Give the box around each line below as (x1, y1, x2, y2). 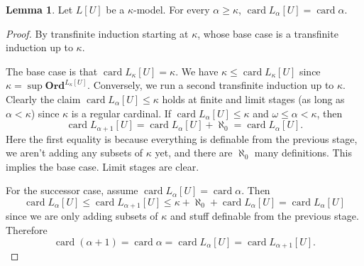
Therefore (6, 223, 48, 238)
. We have (175, 63, 219, 78)
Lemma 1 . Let (6, 2, 73, 16)
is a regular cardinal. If (71, 105, 172, 120)
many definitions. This (254, 145, 352, 160)
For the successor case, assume (6, 183, 138, 198)
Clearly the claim (6, 91, 81, 106)
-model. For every (133, 2, 210, 16)
